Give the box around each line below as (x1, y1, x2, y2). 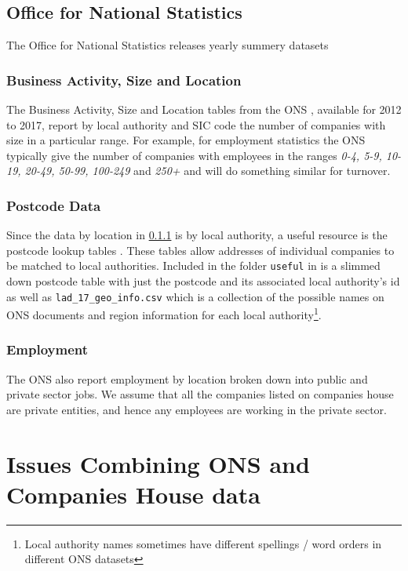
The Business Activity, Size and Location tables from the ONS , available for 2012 (6, 101, 402, 118)
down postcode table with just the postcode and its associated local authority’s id (6, 273, 400, 289)
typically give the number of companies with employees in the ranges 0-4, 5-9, (6, 147, 382, 163)
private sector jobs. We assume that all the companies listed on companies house (6, 386, 394, 402)
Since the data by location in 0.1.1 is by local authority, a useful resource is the (6, 227, 388, 243)
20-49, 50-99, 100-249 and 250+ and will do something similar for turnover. (24, 162, 391, 179)
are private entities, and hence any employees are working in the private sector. (6, 401, 387, 417)
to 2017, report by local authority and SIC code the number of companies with (6, 116, 386, 133)
